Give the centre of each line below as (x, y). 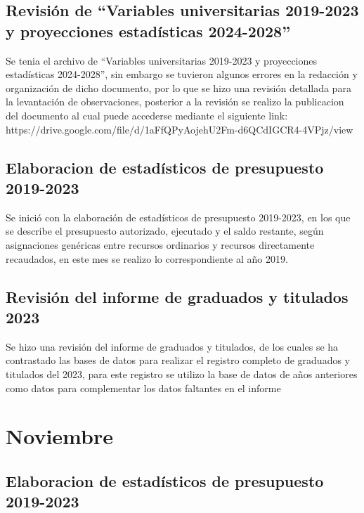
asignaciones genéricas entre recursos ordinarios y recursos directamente (160, 244)
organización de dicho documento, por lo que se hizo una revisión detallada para (178, 87)
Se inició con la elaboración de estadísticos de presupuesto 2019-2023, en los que (178, 217)
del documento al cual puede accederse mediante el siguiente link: (147, 115)
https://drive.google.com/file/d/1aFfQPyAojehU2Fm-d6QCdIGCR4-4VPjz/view (180, 129)
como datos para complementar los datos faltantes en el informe (143, 388)
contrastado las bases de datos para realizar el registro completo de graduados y (178, 360)
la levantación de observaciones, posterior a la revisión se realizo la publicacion (175, 102)
